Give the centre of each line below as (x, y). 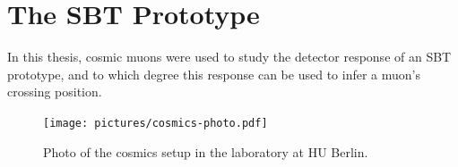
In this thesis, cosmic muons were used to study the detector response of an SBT (229, 57)
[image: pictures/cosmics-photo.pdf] (156, 123)
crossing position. (55, 92)
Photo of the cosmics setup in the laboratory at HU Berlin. (206, 151)
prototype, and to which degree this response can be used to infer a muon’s (214, 74)
